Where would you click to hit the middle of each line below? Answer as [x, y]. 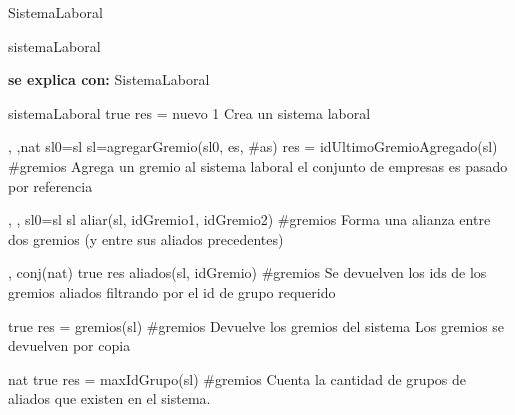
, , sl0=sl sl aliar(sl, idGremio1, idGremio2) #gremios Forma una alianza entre [249, 219]
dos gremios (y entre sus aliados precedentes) [146, 238]
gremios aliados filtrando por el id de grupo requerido [172, 291]
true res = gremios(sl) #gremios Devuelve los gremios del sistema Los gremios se [256, 325]
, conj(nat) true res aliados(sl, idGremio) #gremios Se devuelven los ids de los [247, 272]
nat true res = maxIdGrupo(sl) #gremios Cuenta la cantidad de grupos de [237, 378]
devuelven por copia [69, 345]
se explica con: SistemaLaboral [109, 79]
